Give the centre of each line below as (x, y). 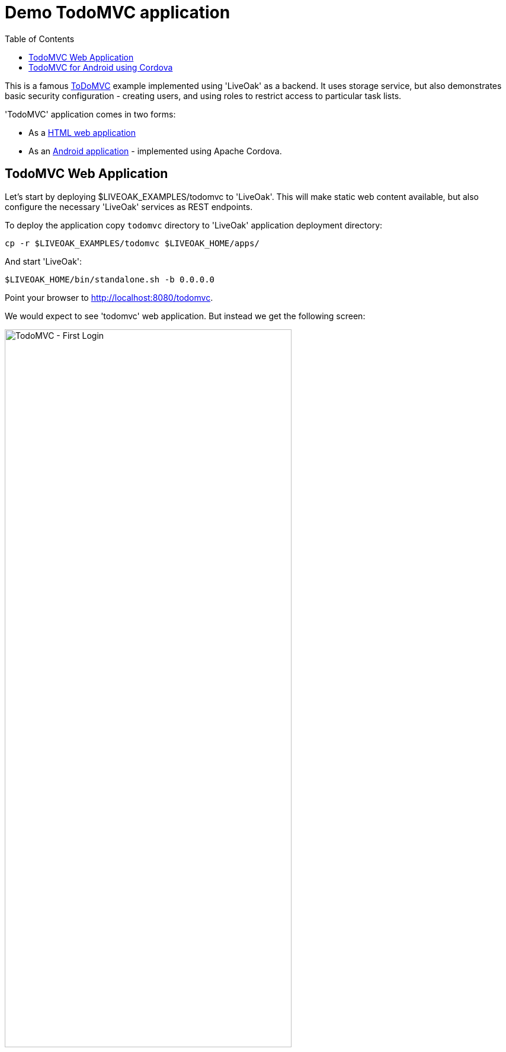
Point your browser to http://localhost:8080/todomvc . (109, 297)
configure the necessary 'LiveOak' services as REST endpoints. (129, 206)
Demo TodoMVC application (118, 12)
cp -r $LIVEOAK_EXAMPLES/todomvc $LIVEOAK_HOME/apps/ (132, 243)
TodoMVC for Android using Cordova (101, 67)
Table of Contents (40, 39)
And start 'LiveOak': (44, 261)
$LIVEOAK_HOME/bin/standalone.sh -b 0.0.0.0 (110, 279)
